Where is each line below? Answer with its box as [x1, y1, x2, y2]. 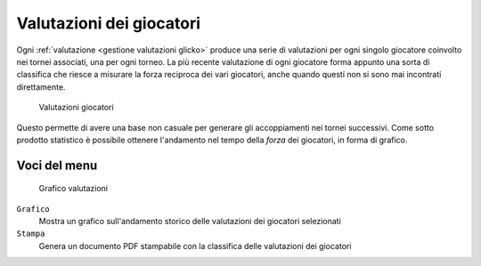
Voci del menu [16, 157, 98, 173]
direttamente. [16, 81, 66, 93]
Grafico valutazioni [38, 183, 109, 194]
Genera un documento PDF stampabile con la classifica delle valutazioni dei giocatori [38, 240, 352, 251]
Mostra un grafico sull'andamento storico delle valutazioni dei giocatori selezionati [38, 216, 342, 227]
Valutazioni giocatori [38, 102, 115, 113]
